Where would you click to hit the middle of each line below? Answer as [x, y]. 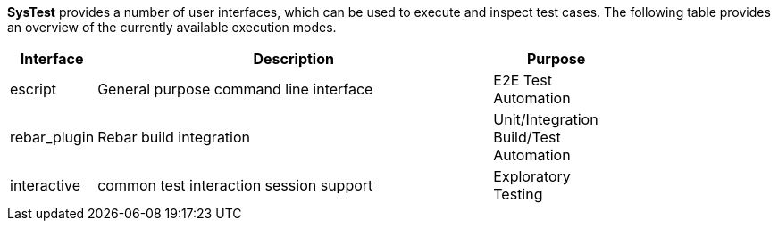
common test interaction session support [235, 185]
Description [293, 59]
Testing [518, 194]
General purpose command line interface [235, 89]
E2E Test [523, 80]
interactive [45, 185]
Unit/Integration [546, 119]
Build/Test [527, 137]
